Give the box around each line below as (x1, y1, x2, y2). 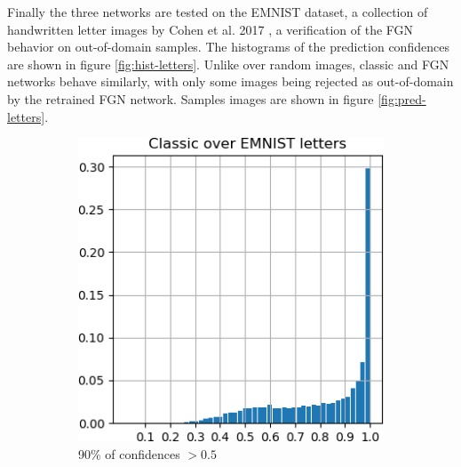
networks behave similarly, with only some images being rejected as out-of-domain (7, 72, 454, 91)
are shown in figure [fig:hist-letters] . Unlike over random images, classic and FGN (7, 54, 449, 73)
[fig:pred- (378, 89, 426, 108)
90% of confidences (78, 444, 180, 463)
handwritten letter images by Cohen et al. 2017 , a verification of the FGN (7, 20, 414, 38)
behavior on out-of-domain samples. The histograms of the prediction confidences (7, 37, 449, 56)
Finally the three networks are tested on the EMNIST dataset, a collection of (7, 3, 428, 20)
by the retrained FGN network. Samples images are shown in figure (7, 89, 374, 108)
